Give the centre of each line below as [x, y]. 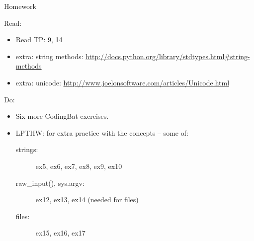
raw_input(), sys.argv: [50, 183]
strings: [27, 149]
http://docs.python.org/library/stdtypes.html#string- [168, 56]
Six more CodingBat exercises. [62, 116]
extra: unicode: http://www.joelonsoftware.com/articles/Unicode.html [123, 82]
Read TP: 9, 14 [39, 40]
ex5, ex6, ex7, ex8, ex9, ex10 [79, 166]
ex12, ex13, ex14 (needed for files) [87, 200]
